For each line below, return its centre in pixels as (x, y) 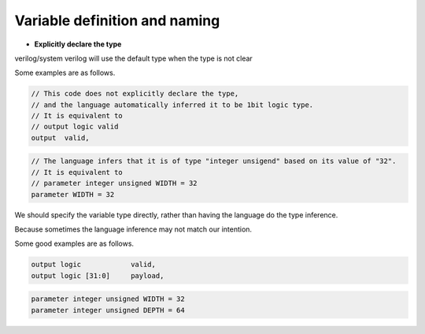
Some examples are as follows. (65, 73)
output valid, (60, 137)
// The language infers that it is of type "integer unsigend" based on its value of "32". (214, 161)
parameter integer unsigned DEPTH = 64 (108, 310)
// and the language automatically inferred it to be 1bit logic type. (172, 105)
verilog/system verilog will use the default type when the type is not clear (134, 58)
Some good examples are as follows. (74, 243)
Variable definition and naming (117, 20)
